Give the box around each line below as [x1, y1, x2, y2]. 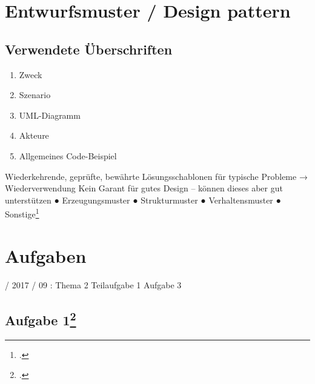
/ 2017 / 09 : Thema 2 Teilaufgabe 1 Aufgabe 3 [5, 278, 182, 291]
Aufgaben [5, 243, 87, 268]
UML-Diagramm [19, 108, 81, 121]
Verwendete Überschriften [5, 39, 173, 58]
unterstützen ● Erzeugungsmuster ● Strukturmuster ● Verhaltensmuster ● [5, 193, 281, 206]
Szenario [19, 88, 51, 101]
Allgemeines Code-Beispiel [19, 149, 117, 162]
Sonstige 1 [5, 206, 39, 220]
